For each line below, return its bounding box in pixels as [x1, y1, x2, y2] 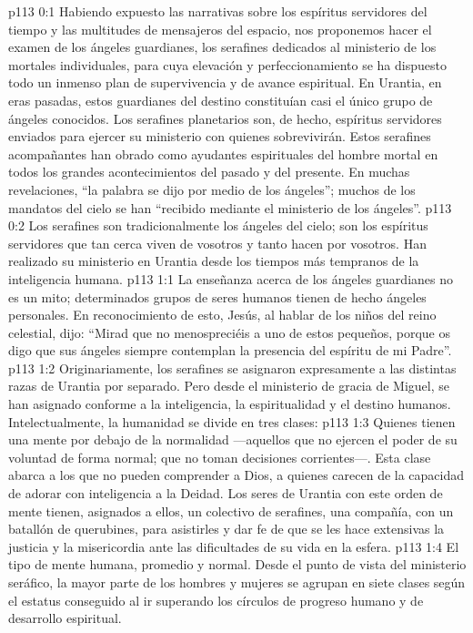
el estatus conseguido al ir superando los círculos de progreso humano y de [8, 590, 424, 609]
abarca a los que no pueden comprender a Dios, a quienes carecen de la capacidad [8, 465, 465, 485]
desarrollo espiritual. [8, 608, 122, 628]
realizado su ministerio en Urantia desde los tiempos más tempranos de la [8, 251, 419, 271]
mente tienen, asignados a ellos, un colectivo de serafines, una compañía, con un [8, 501, 454, 520]
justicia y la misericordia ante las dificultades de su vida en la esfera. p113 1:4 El [8, 536, 459, 556]
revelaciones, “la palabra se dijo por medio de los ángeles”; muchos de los [8, 179, 416, 199]
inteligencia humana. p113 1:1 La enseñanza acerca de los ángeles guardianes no [8, 269, 453, 288]
